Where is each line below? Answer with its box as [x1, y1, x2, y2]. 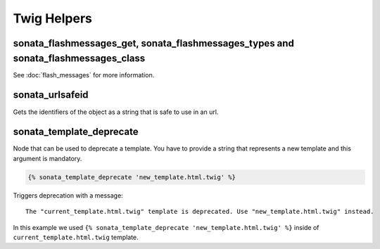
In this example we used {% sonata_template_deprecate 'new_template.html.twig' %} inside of [13, 223, 319, 231]
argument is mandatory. [13, 154, 82, 162]
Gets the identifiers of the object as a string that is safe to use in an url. [13, 108, 219, 116]
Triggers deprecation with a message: [13, 191, 123, 200]
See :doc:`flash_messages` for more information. [13, 70, 155, 79]
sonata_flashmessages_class [13, 52, 146, 64]
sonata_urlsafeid [13, 89, 89, 101]
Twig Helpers [13, 11, 93, 26]
